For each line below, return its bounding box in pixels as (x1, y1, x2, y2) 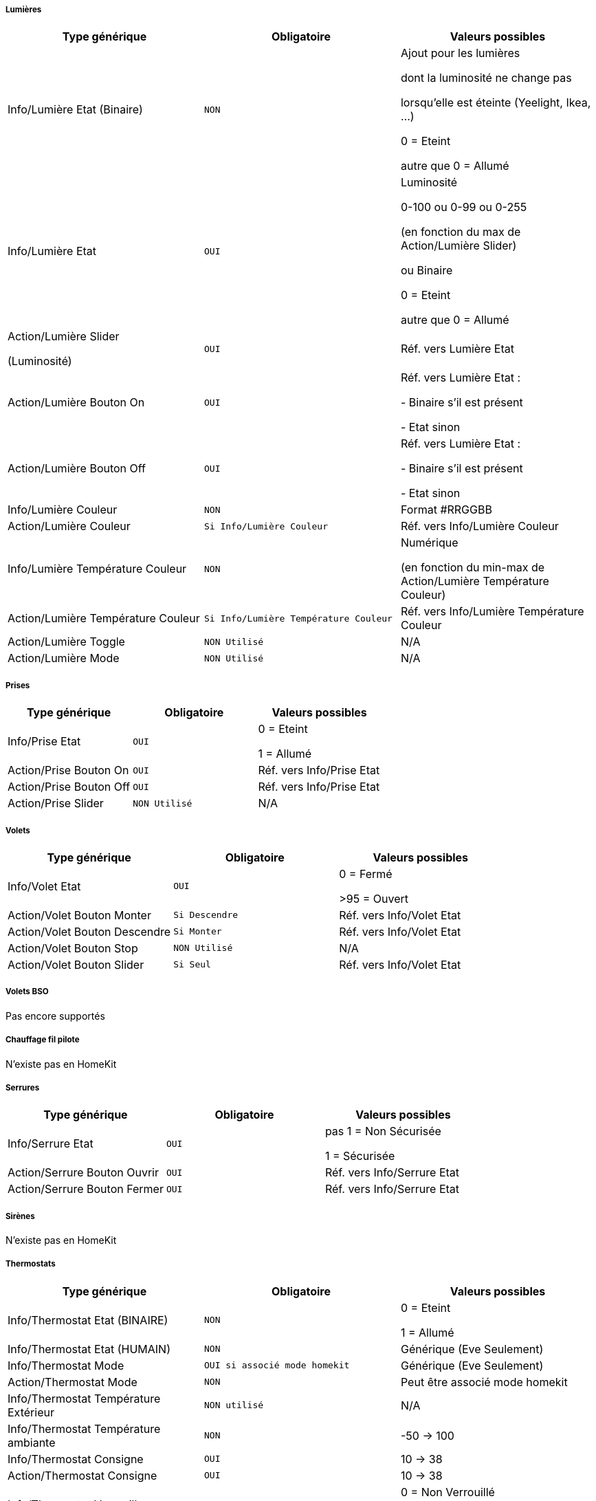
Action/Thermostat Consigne (8, 1468, 157, 1482)
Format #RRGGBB (400, 503, 492, 517)
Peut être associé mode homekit (400, 1374, 568, 1389)
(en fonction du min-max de (400, 560, 545, 575)
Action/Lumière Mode (8, 651, 120, 666)
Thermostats (5, 1259, 56, 1269)
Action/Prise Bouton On (8, 763, 129, 778)
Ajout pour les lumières (400, 46, 520, 61)
